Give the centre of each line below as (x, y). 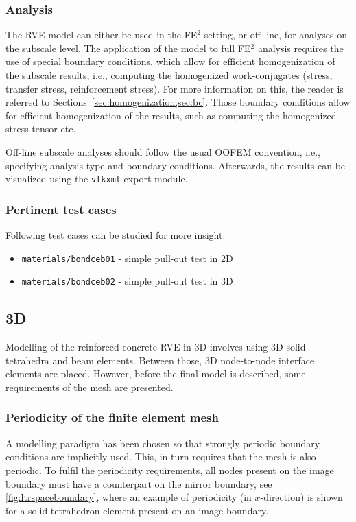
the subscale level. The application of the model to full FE (128, 48)
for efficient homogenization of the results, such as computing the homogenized (171, 115)
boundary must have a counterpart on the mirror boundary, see (139, 483)
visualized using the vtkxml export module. (97, 179)
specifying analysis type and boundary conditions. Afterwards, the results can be (176, 165)
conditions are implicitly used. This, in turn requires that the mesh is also (161, 456)
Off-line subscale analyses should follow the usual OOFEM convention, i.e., (163, 151)
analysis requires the (300, 48)
